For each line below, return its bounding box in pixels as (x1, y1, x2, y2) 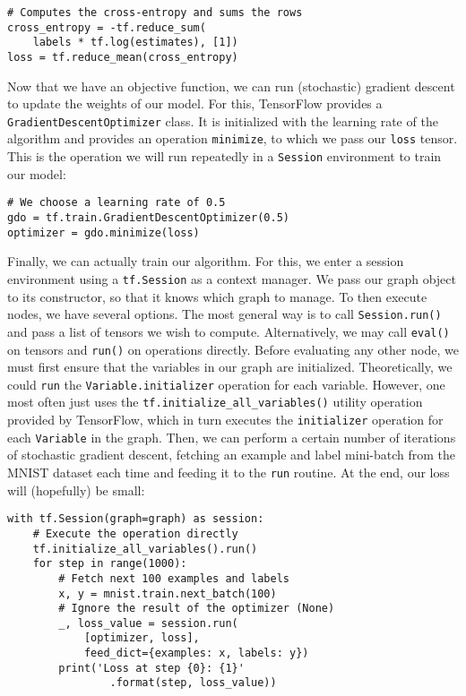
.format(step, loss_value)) (109, 676, 277, 690)
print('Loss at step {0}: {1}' (58, 661, 245, 675)
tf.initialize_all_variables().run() (32, 542, 258, 555)
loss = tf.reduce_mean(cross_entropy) (7, 50, 238, 64)
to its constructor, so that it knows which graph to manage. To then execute (7, 287, 427, 305)
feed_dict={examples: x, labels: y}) (83, 647, 309, 660)
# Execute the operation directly (32, 527, 238, 540)
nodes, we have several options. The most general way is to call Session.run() (7, 305, 442, 323)
